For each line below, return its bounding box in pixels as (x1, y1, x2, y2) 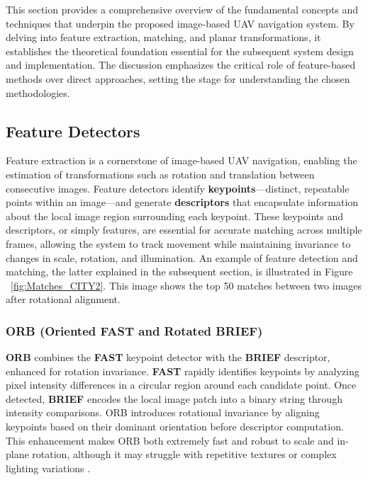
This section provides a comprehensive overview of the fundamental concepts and (6, 2, 359, 16)
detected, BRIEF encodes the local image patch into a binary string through (6, 391, 342, 406)
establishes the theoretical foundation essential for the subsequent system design (6, 43, 354, 58)
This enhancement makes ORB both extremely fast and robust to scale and (6, 433, 334, 447)
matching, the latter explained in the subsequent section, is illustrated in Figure (6, 264, 353, 279)
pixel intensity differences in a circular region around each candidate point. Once (6, 377, 357, 392)
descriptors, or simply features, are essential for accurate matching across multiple (6, 222, 362, 237)
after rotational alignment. (6, 292, 121, 307)
